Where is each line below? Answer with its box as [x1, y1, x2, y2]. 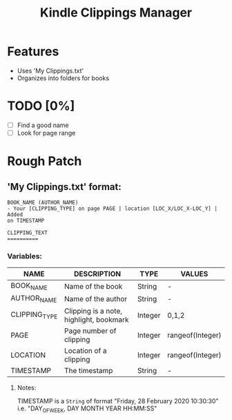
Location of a [64, 345, 107, 355]
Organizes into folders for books [17, 74, 109, 82]
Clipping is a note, [64, 306, 123, 316]
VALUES [180, 269, 209, 279]
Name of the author [64, 294, 128, 304]
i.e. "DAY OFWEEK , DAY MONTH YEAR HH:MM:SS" [17, 404, 157, 414]
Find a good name [17, 121, 69, 129]
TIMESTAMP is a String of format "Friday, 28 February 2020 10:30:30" [17, 397, 219, 405]
